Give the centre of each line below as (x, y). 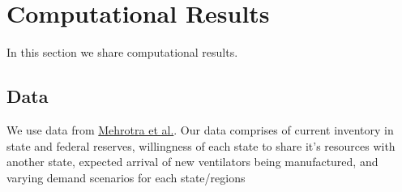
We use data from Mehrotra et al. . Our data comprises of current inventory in (200, 129)
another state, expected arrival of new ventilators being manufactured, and (192, 162)
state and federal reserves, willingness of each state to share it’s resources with (201, 145)
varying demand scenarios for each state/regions (126, 177)
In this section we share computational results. (122, 52)
